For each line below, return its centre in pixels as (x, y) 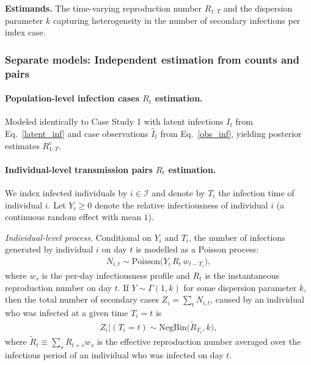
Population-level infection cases (72, 98)
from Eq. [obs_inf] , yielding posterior (231, 133)
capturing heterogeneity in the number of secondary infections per (177, 20)
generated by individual (49, 249)
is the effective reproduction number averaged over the (199, 341)
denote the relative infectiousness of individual (181, 205)
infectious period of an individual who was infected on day (114, 354)
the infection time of (256, 192)
